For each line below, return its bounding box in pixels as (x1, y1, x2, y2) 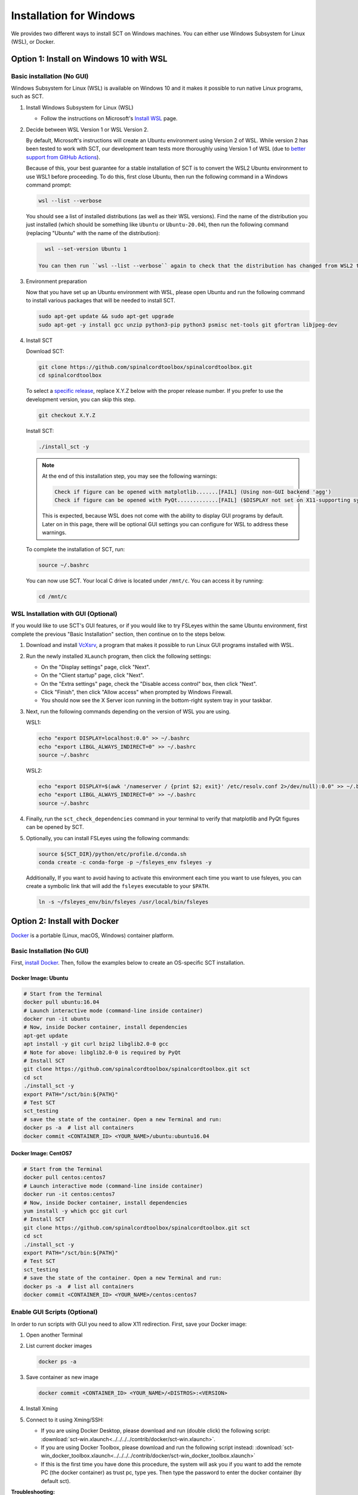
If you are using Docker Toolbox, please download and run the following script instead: (41, 1444, 254, 1451)
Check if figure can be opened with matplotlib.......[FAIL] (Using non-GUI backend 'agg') (54, 489, 332, 496)
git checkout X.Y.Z (38, 411, 95, 419)
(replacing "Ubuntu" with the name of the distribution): (26, 229, 161, 236)
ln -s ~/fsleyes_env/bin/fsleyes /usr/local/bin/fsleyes (38, 899, 209, 905)
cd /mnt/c (38, 593, 67, 600)
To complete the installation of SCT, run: (26, 545, 125, 553)
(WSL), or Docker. (11, 38, 55, 45)
